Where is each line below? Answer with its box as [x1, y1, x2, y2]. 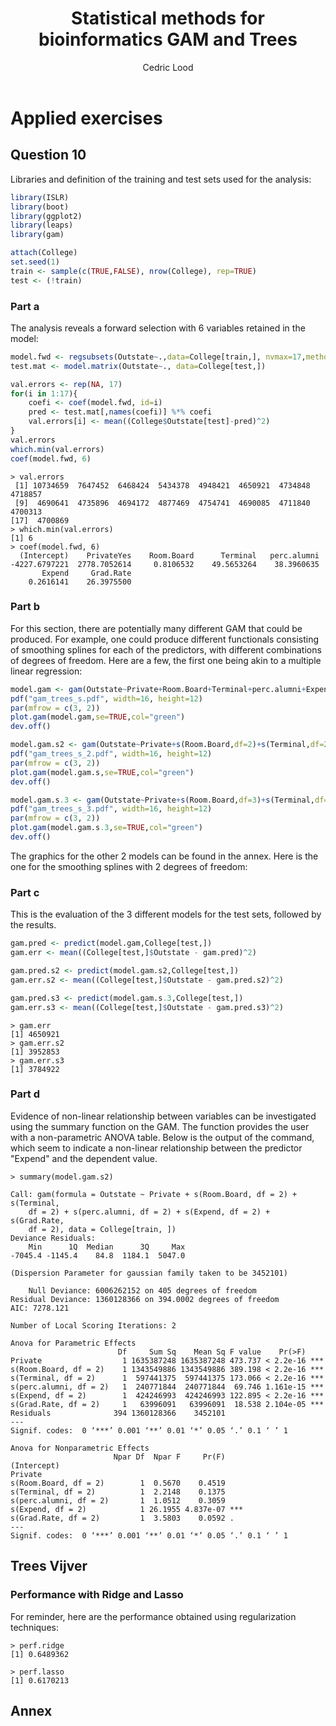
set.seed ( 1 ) [10, 257, 60, 267]
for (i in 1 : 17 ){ [10, 388, 78, 399]
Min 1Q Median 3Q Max [28, 1242, 186, 1252]
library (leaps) [10, 220, 74, 231]
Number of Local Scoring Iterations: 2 [10, 1320, 177, 1331]
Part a [10, 299, 40, 313]
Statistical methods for [71, 7, 265, 30]
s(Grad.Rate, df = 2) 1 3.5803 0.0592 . [10, 1513, 235, 1523]
